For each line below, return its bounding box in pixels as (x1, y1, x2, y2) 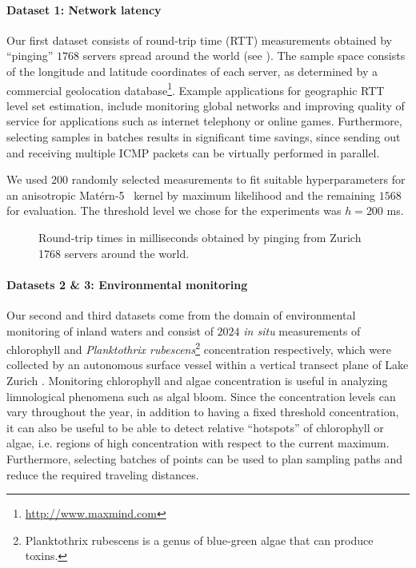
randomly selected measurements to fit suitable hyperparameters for (71, 171, 406, 188)
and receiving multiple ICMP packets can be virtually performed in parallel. (6, 144, 380, 161)
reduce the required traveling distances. (6, 466, 199, 483)
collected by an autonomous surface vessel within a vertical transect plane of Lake (6, 356, 409, 373)
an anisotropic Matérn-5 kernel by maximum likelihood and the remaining (6, 186, 376, 203)
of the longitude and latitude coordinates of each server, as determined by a (6, 62, 378, 79)
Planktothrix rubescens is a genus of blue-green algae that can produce (25, 531, 374, 548)
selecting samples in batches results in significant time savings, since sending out (6, 129, 401, 145)
